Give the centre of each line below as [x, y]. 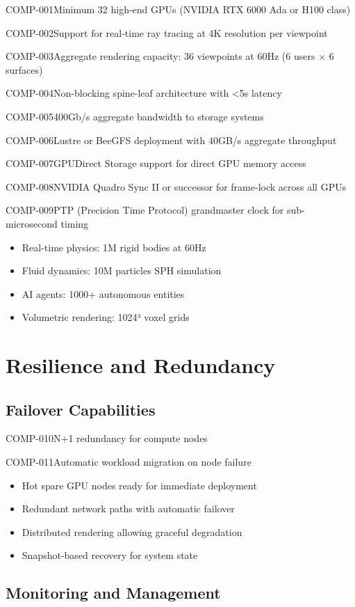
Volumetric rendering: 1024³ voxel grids [106, 317]
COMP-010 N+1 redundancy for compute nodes [107, 438]
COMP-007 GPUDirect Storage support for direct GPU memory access [156, 163]
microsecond [32, 223]
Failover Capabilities [81, 409]
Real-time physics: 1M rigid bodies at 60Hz [114, 247]
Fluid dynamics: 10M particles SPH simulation [122, 270]
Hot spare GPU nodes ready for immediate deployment [139, 485]
